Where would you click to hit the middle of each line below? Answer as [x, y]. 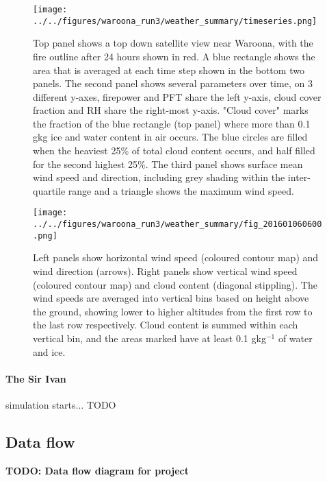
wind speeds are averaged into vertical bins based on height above [171, 298]
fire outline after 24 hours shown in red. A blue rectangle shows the [174, 56]
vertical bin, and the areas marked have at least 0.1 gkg [149, 338]
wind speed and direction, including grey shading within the [159, 177]
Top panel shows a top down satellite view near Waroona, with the [173, 43]
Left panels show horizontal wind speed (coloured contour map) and [176, 257]
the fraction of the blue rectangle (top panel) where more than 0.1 [172, 123]
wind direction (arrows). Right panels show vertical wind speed [165, 271]
